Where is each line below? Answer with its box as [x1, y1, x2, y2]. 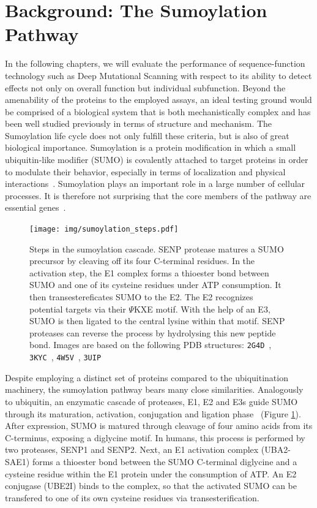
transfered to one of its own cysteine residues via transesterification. [5, 491, 259, 504]
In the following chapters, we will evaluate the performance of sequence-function [5, 57, 305, 70]
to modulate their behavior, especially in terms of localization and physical [5, 165, 286, 178]
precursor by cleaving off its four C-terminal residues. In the [29, 254, 255, 267]
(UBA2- [261, 443, 291, 456]
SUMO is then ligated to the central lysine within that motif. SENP [29, 314, 285, 327]
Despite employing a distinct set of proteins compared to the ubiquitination [5, 371, 288, 384]
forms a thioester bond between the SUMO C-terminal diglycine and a [32, 455, 297, 468]
